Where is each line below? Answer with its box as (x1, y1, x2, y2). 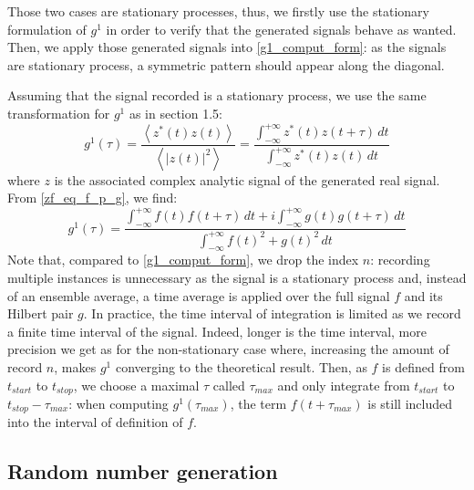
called (212, 375, 245, 394)
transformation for (7, 103, 110, 122)
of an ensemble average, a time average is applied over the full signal (7, 286, 390, 305)
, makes (54, 357, 97, 376)
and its (404, 286, 443, 305)
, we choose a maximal (73, 375, 200, 394)
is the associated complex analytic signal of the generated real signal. (54, 170, 440, 189)
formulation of (7, 19, 87, 38)
